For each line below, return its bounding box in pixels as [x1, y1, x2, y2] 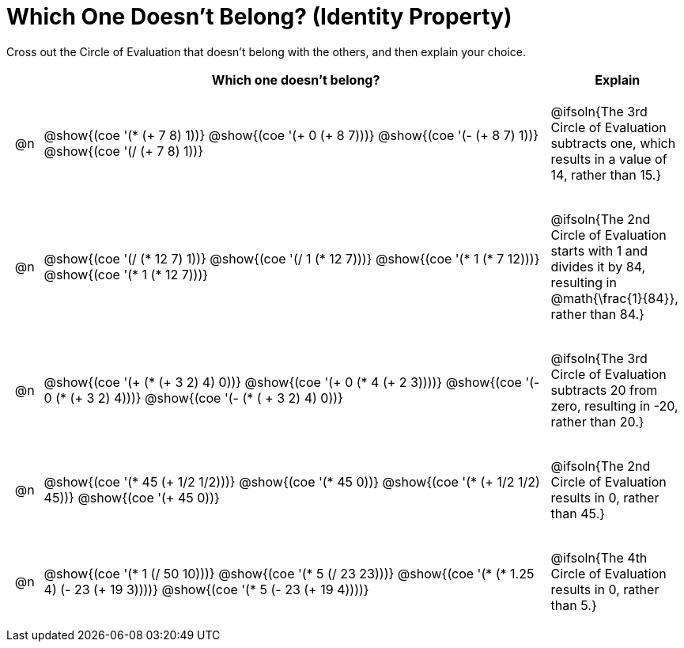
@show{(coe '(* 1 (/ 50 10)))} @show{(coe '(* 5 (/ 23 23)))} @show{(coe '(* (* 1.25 [43, 565, 535, 582]
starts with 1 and [550, 242, 648, 259]
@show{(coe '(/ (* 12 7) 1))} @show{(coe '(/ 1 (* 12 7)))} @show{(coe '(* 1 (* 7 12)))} [43, 250, 540, 267]
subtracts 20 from [550, 381, 658, 398]
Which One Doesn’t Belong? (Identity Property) [6, 3, 512, 30]
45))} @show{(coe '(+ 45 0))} [43, 489, 220, 506]
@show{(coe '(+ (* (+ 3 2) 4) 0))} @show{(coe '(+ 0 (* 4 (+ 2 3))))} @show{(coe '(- [43, 373, 540, 390]
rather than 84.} [550, 305, 644, 322]
